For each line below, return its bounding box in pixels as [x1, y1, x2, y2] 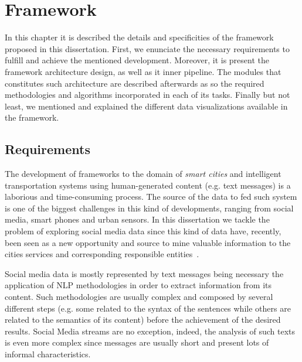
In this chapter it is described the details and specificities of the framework [5, 31, 274, 43]
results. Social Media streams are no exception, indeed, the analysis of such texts [5, 325, 295, 337]
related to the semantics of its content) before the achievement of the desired [5, 313, 281, 326]
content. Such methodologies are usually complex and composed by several [5, 291, 273, 303]
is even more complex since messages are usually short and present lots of [5, 336, 269, 349]
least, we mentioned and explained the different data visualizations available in [5, 100, 288, 112]
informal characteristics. [5, 347, 91, 360]
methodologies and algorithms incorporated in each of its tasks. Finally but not [5, 88, 290, 101]
